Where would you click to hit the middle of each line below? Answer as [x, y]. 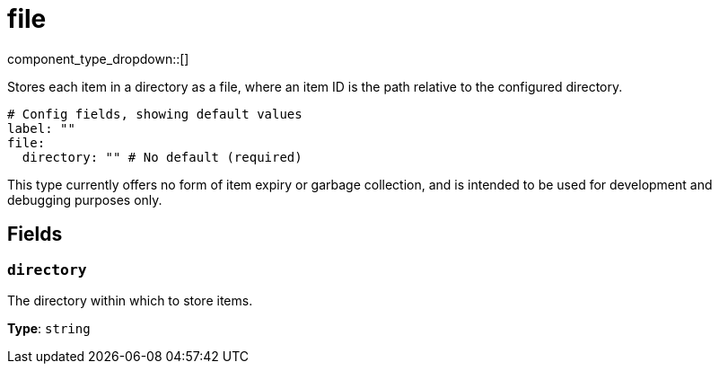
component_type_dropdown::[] [98, 58]
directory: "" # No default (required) [162, 157]
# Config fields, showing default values [155, 114]
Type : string [49, 328]
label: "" [41, 128]
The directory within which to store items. [130, 300]
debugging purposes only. [85, 199]
